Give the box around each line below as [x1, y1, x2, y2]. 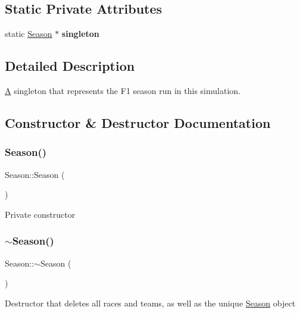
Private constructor [5, 208, 76, 220]
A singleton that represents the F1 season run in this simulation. [5, 84, 240, 96]
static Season [5, 27, 52, 40]
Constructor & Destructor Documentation [5, 113, 271, 132]
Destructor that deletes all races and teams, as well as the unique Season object [5, 296, 296, 309]
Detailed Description [5, 57, 135, 75]
